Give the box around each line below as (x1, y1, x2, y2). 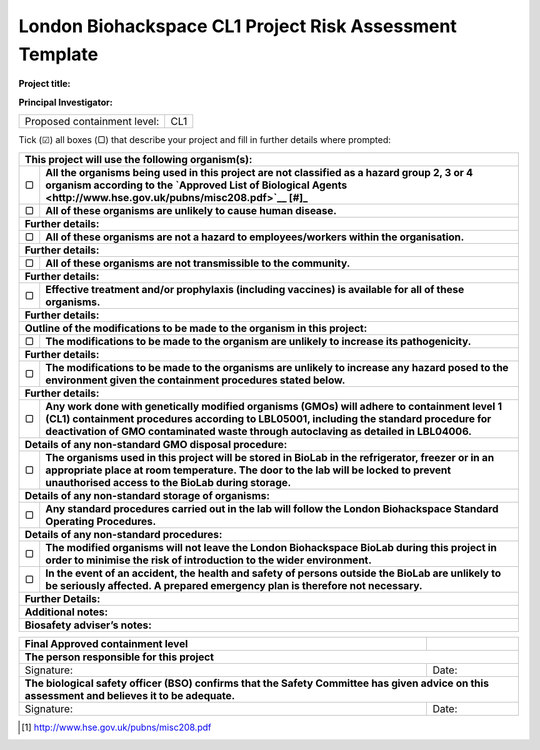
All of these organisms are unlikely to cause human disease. (45, 203, 337, 217)
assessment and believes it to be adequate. (24, 688, 235, 702)
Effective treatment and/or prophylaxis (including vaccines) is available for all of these (45, 282, 465, 296)
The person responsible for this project (24, 650, 215, 664)
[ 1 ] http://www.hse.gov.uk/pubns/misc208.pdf (21, 721, 212, 733)
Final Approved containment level (24, 636, 189, 650)
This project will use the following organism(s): (24, 152, 253, 166)
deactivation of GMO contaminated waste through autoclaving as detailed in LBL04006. (45, 424, 472, 438)
